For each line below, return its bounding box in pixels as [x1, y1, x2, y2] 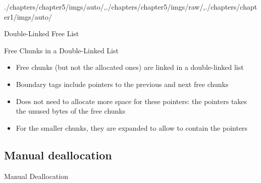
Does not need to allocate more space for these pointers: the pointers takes [16, 96, 247, 106]
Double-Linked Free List [4, 28, 79, 39]
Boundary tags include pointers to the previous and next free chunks [16, 78, 229, 89]
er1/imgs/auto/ [4, 11, 53, 22]
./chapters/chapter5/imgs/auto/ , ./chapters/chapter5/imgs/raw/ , [4, 2, 205, 12]
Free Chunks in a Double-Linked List [4, 45, 119, 55]
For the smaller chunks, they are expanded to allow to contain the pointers [16, 122, 248, 133]
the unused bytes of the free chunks [16, 106, 126, 116]
